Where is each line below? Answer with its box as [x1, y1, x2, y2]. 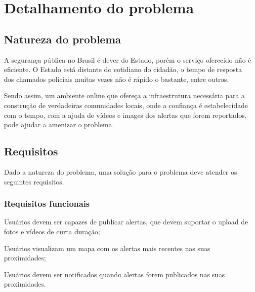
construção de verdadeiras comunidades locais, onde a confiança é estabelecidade [4, 100, 248, 110]
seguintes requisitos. [4, 176, 64, 186]
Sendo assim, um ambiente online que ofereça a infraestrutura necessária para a [4, 90, 245, 101]
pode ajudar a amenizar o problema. [4, 119, 114, 130]
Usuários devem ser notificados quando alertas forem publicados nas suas [4, 269, 225, 279]
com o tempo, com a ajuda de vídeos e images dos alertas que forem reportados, [4, 109, 247, 120]
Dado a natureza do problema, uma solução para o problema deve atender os [4, 166, 237, 177]
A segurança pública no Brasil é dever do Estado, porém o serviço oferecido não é [4, 54, 251, 65]
